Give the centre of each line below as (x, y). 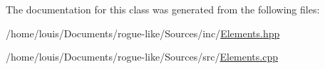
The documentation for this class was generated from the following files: (163, 9)
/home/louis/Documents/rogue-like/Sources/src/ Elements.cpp (142, 57)
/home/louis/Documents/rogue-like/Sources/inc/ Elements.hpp (143, 33)
